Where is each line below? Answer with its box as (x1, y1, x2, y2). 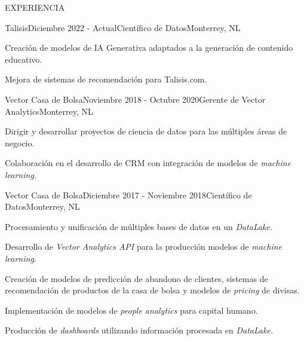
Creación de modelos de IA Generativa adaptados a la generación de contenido (5, 41, 293, 54)
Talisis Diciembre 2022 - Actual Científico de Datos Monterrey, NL (5, 21, 241, 33)
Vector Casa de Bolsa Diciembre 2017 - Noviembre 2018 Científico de (5, 188, 252, 201)
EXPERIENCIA (5, 1, 65, 13)
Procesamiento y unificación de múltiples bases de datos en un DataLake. (5, 220, 273, 232)
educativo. (5, 53, 42, 65)
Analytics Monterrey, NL (5, 105, 93, 117)
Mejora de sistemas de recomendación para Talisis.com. (5, 73, 207, 85)
